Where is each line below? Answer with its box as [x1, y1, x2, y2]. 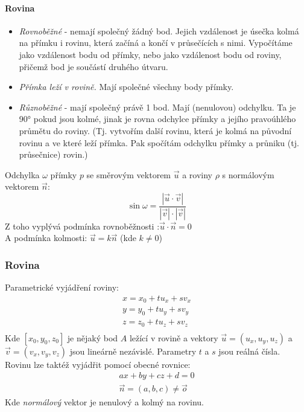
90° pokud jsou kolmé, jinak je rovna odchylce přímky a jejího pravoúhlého [19, 112, 296, 125]
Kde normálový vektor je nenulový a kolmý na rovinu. [5, 395, 204, 408]
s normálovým [222, 168, 274, 181]
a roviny [182, 168, 212, 181]
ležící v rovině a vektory [129, 331, 218, 344]
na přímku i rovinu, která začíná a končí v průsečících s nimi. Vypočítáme [19, 36, 293, 49]
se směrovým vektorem [86, 168, 171, 181]
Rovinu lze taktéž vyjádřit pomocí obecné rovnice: [5, 358, 191, 370]
